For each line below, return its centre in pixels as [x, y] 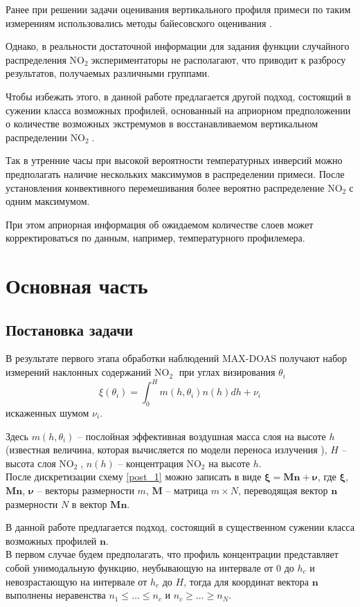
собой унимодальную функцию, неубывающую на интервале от [139, 567]
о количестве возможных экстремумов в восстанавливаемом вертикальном [162, 124]
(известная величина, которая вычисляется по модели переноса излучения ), [166, 450]
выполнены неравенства [56, 595]
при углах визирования [227, 372]
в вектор [89, 504]
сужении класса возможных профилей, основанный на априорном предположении [178, 110]
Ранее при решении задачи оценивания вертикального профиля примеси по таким [178, 9]
